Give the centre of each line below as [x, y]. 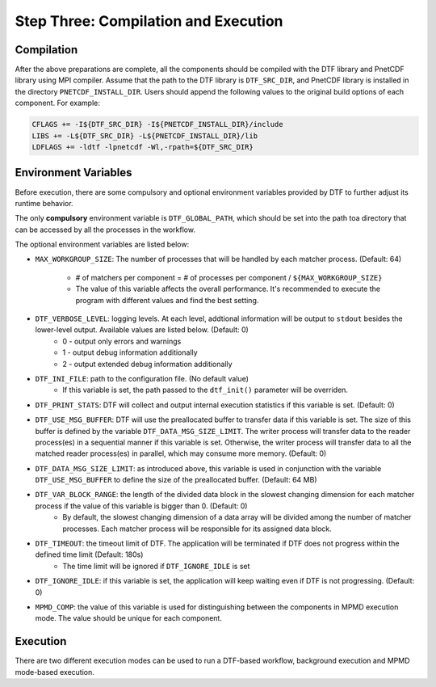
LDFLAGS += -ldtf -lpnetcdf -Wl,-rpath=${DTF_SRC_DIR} [143, 147]
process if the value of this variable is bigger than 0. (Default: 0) [141, 506]
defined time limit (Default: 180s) [89, 554]
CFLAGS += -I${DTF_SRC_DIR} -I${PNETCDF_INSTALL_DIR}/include [157, 124]
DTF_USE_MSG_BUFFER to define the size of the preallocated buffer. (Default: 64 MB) [176, 480]
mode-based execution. [55, 672]
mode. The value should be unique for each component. [128, 618]
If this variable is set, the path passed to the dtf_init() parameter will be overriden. [205, 390]
